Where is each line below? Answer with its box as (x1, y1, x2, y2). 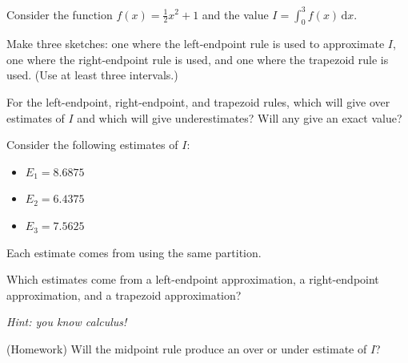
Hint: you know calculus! (6, 313, 127, 330)
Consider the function (6, 6, 113, 22)
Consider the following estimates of (6, 136, 178, 153)
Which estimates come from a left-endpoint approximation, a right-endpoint (6, 271, 379, 288)
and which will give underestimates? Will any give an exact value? (77, 109, 402, 126)
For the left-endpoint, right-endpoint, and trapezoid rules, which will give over (6, 94, 390, 111)
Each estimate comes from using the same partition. (6, 244, 262, 260)
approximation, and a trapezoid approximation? (6, 286, 242, 303)
